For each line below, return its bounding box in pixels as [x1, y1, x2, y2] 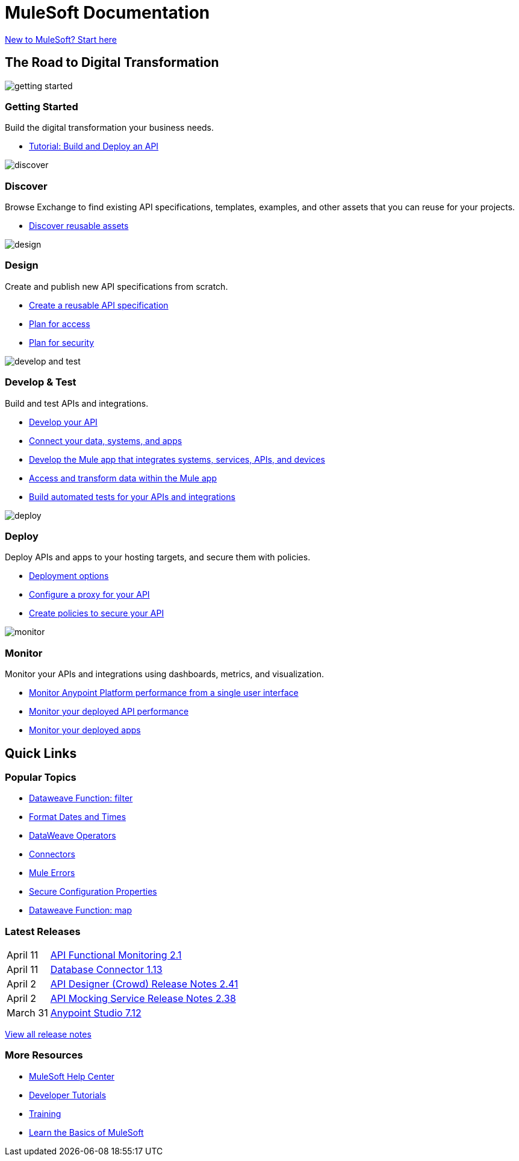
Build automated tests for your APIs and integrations [29, 491, 235, 502]
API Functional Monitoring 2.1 [50, 949, 182, 962]
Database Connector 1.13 [50, 963, 163, 976]
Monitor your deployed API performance [29, 706, 189, 717]
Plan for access [29, 318, 90, 329]
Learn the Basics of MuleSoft [29, 1127, 144, 1138]
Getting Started [5, 100, 78, 113]
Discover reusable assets [29, 221, 129, 231]
